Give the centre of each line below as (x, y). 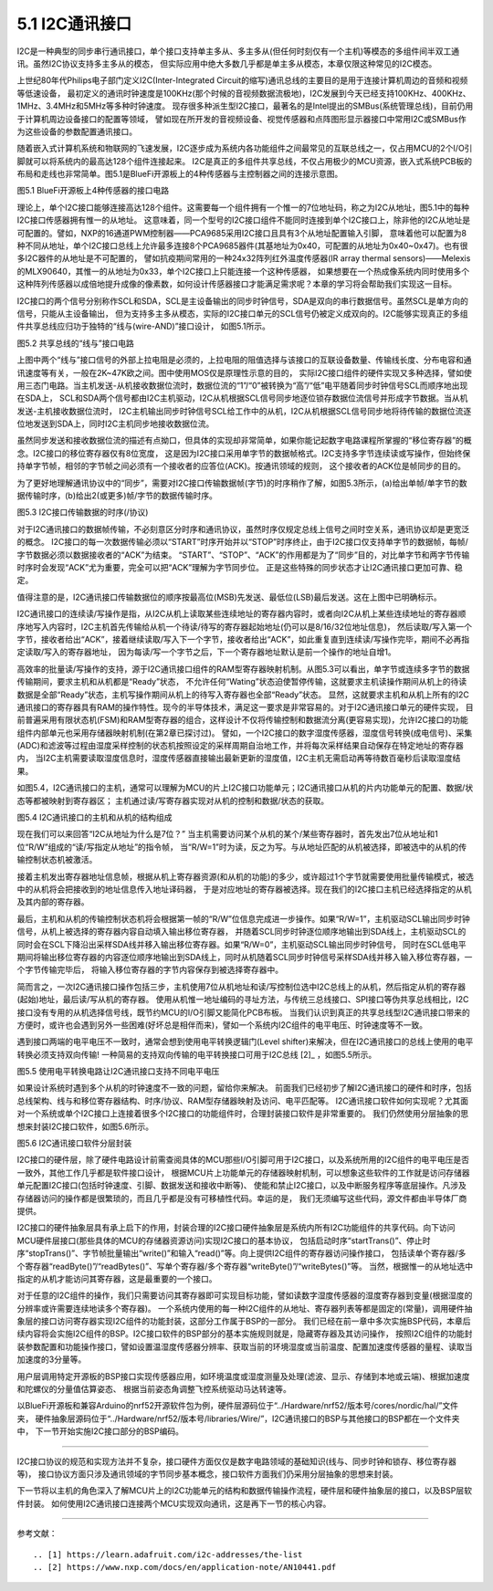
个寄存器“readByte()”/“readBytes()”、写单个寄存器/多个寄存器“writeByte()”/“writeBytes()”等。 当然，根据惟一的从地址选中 (245, 1266)
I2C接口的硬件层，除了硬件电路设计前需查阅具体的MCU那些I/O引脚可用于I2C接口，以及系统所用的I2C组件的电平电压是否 (243, 1160)
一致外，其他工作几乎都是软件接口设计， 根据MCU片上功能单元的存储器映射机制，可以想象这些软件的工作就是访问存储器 (243, 1172)
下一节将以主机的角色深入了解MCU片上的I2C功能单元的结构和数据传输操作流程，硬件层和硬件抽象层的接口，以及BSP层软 (244, 1491)
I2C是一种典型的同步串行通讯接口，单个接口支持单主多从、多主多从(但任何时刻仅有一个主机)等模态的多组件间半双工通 (238, 51)
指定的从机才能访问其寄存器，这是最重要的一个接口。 (117, 1279)
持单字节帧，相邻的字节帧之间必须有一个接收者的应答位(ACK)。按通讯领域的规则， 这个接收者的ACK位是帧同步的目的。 (241, 466)
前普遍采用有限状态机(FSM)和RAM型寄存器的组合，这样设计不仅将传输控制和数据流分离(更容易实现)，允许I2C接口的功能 (243, 720)
